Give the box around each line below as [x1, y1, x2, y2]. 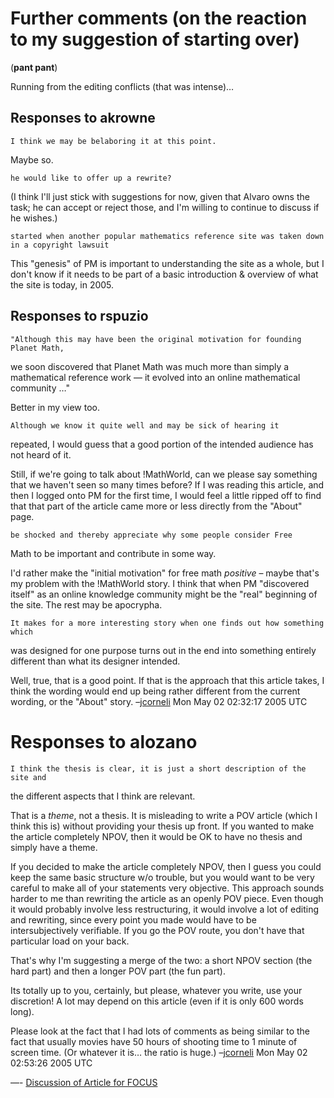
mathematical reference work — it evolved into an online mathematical [10, 371, 301, 383]
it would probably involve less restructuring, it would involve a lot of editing [10, 903, 320, 915]
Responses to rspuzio [10, 308, 149, 325]
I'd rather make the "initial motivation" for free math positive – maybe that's [10, 567, 320, 579]
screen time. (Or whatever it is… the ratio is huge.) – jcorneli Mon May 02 [10, 1046, 308, 1058]
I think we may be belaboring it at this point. [10, 136, 217, 146]
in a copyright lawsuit [10, 240, 110, 250]
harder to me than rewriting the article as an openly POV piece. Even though [10, 892, 324, 904]
